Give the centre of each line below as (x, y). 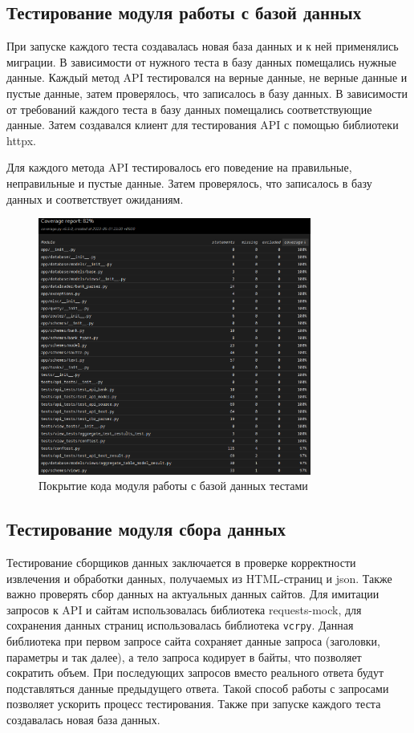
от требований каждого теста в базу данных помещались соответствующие (189, 109)
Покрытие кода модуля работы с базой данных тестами (173, 486)
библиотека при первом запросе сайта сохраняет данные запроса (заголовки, (193, 641)
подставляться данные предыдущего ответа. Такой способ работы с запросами (198, 688)
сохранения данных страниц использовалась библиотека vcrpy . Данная (180, 625)
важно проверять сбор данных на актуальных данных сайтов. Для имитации (193, 594)
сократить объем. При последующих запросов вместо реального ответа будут (195, 672)
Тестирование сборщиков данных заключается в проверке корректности (181, 563)
